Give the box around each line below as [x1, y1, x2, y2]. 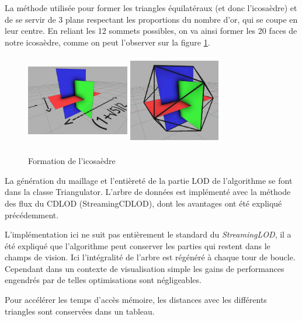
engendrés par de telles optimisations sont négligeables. [5, 274, 202, 286]
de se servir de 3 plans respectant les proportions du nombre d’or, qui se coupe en [5, 13, 298, 25]
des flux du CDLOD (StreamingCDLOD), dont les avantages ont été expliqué [5, 197, 282, 209]
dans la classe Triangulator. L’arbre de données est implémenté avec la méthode [5, 186, 291, 198]
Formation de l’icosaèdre [28, 155, 116, 167]
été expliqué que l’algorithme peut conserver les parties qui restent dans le [5, 239, 270, 252]
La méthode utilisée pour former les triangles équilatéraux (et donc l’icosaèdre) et [5, 2, 297, 13]
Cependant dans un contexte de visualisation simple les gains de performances [5, 262, 284, 274]
